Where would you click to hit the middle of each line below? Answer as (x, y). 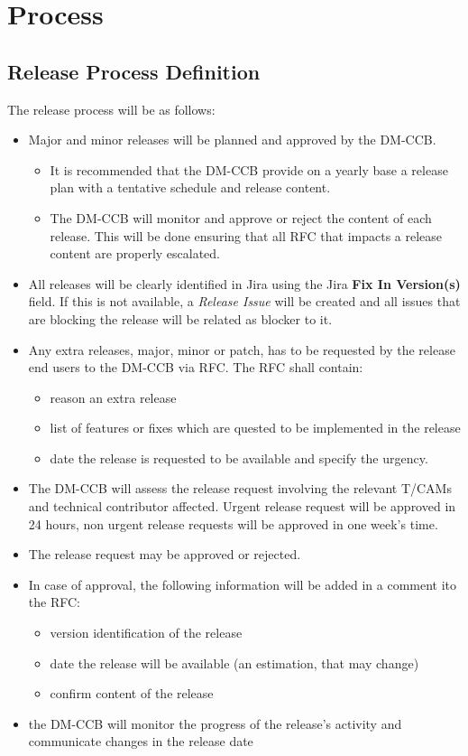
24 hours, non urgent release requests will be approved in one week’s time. (233, 523)
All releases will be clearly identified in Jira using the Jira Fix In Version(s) (244, 283)
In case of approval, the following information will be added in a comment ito (243, 584)
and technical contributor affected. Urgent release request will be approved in (242, 506)
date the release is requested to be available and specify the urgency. (239, 457)
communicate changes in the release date (141, 741)
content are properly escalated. (135, 253)
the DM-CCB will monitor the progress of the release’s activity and (215, 723)
